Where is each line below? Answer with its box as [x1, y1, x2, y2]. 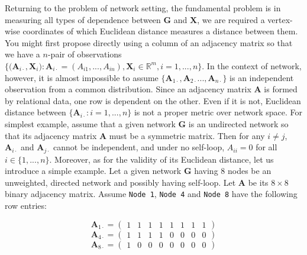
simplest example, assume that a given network [5, 117, 176, 130]
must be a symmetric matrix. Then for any [109, 129, 265, 141]
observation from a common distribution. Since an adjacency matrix [5, 83, 251, 95]
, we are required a [197, 13, 265, 25]
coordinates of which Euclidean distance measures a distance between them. [22, 25, 298, 37]
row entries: [5, 199, 47, 212]
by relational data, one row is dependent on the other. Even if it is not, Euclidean [5, 94, 301, 106]
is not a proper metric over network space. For [134, 106, 303, 118]
